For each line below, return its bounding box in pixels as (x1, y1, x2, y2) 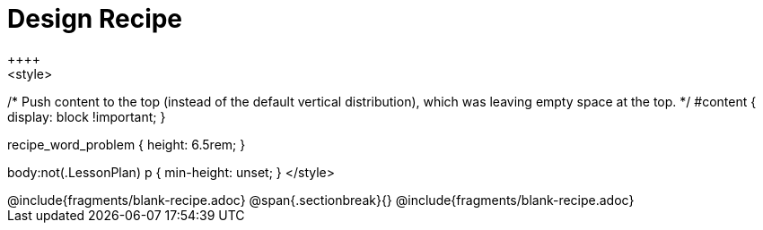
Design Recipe (7, 4, 183, 34)
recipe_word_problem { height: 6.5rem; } (7, 136, 246, 152)
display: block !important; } (7, 108, 166, 124)
